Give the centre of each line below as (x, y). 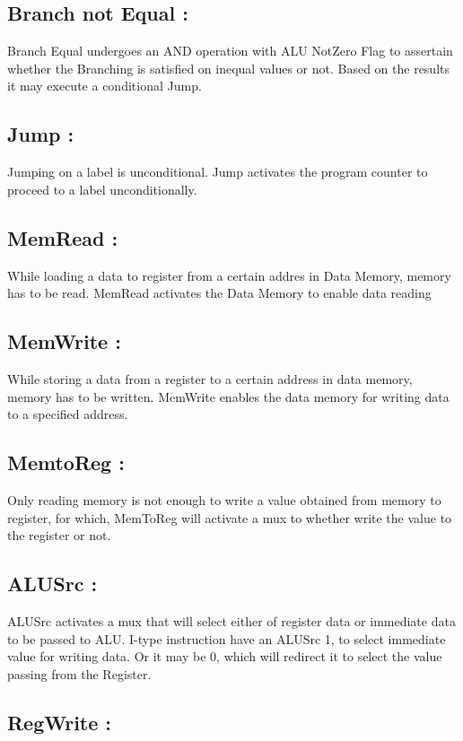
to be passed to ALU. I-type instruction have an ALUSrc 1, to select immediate (227, 638)
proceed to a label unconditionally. (102, 189)
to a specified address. (68, 414)
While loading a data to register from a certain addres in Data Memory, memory (229, 275)
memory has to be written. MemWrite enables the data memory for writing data (228, 396)
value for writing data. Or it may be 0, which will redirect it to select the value (225, 656)
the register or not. (59, 535)
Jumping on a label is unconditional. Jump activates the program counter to (218, 172)
